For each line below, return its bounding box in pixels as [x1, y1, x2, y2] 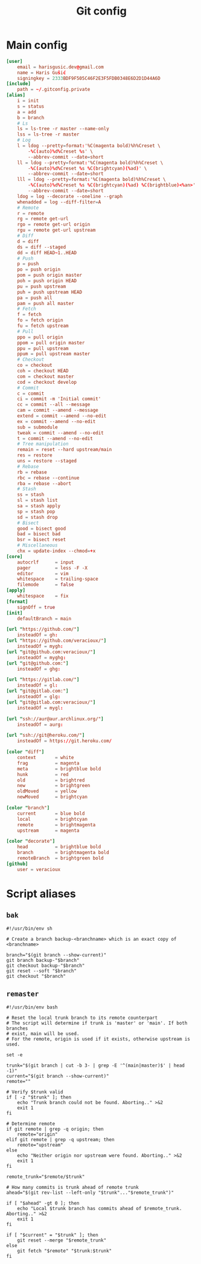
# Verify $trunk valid [6, 1088, 63, 1095]
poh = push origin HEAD [17, 278, 77, 284]
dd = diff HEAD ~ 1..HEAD [17, 249, 77, 255]
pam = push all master [17, 300, 74, 306]
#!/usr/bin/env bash [6, 1004, 59, 1010]
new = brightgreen [17, 783, 91, 789]
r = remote [17, 210, 45, 216]
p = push [17, 261, 39, 267]
